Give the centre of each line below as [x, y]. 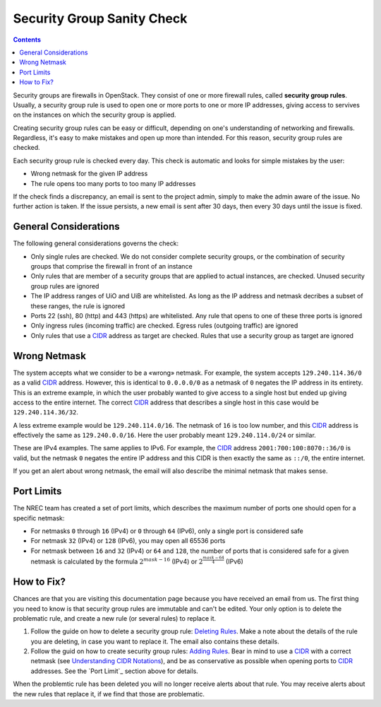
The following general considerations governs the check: [96, 243]
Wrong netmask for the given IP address [89, 174]
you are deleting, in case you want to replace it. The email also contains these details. [155, 641]
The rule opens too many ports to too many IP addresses [113, 183]
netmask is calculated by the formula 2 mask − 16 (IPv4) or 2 [117, 561]
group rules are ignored [65, 286]
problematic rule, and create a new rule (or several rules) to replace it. [115, 618]
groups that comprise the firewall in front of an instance [112, 267]
